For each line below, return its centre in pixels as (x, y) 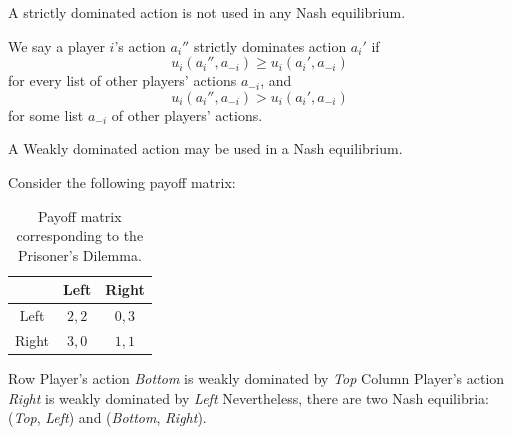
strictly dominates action (270, 45)
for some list (46, 114)
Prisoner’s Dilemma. (79, 254)
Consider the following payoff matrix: (122, 181)
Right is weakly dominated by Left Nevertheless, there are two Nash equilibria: (248, 397)
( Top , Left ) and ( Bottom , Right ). (107, 417)
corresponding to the (80, 235)
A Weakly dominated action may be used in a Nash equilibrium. (205, 148)
